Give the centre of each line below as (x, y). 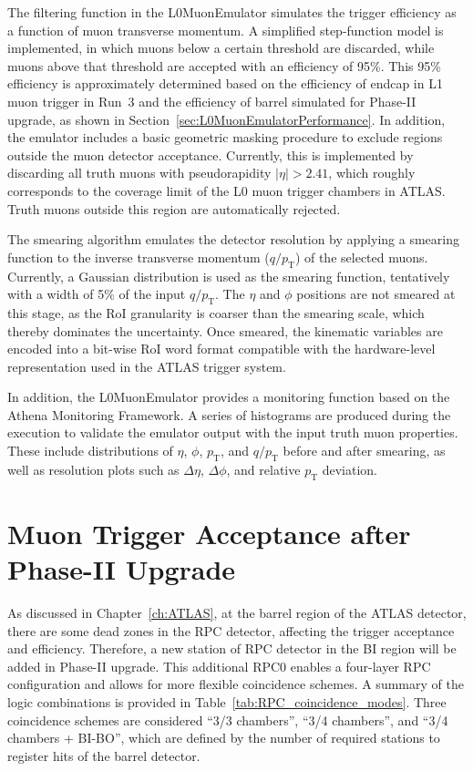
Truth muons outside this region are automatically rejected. (174, 208)
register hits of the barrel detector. (104, 755)
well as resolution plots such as (93, 469)
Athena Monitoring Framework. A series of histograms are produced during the (229, 414)
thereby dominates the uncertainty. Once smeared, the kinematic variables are (225, 330)
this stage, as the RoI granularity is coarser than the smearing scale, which (216, 312)
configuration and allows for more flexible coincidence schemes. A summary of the (236, 684)
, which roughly (372, 173)
